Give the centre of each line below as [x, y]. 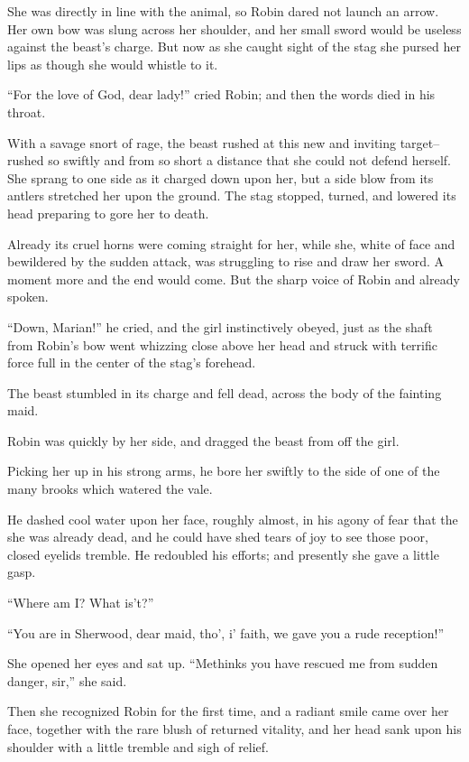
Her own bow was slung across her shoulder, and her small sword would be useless [234, 28]
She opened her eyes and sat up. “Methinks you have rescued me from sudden [223, 663]
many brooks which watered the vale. [110, 489]
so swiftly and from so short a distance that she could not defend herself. [249, 160]
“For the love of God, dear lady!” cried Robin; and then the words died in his [221, 94]
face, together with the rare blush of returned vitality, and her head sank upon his [234, 729]
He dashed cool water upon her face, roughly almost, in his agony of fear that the [233, 519]
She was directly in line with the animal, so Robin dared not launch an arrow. [223, 11]
